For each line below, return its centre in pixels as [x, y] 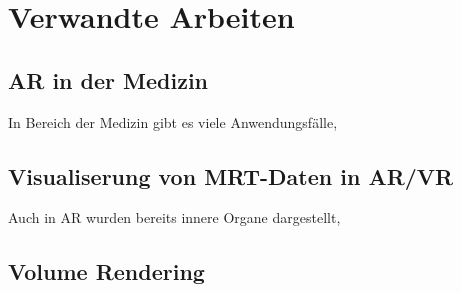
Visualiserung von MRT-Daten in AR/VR [231, 175]
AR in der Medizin [108, 79]
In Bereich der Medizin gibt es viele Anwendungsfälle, [173, 121]
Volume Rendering [106, 271]
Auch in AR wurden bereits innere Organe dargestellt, [174, 217]
